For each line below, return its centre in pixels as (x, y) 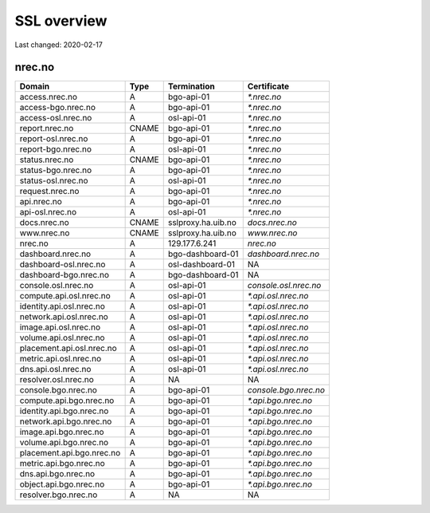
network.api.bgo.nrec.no (66, 421)
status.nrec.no (47, 160)
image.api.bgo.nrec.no (62, 432)
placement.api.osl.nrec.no (68, 349)
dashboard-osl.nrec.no (63, 265)
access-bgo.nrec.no (57, 108)
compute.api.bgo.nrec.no (67, 401)
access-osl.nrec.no (56, 118)
